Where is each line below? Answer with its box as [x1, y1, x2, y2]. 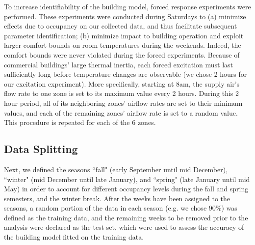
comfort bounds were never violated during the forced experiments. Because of [4, 49, 240, 60]
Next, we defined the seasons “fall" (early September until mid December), [4, 164, 228, 174]
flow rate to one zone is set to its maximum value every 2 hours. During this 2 [4, 88, 239, 98]
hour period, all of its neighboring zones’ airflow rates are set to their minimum [4, 97, 243, 108]
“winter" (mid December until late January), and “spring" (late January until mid [4, 174, 250, 184]
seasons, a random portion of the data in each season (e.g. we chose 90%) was [4, 203, 237, 213]
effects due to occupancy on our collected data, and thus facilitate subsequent [4, 21, 237, 31]
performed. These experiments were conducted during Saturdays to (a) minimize [4, 11, 246, 21]
